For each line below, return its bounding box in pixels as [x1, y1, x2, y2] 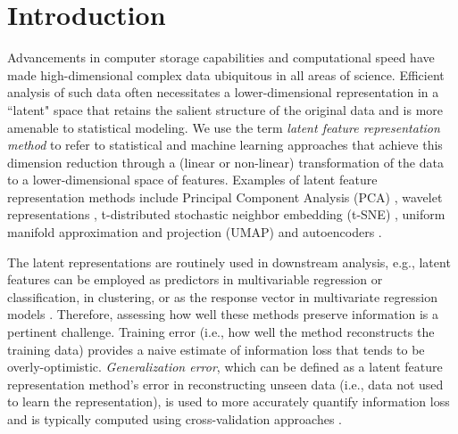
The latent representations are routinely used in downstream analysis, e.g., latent [7, 252, 451, 271]
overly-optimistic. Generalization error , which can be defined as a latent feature [7, 357, 443, 376]
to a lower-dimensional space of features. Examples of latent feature [7, 170, 378, 189]
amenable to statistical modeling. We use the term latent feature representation [7, 118, 440, 136]
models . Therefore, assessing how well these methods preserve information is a [7, 305, 439, 323]
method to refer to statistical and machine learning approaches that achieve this [7, 135, 443, 154]
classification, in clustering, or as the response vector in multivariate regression [7, 287, 437, 306]
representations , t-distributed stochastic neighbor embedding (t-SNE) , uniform [7, 205, 446, 224]
